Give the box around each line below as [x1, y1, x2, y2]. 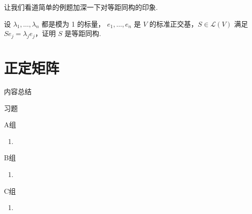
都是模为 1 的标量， [41, 18, 105, 29]
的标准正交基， [149, 18, 198, 29]
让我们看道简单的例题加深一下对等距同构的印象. [4, 2, 158, 12]
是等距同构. [64, 28, 101, 38]
